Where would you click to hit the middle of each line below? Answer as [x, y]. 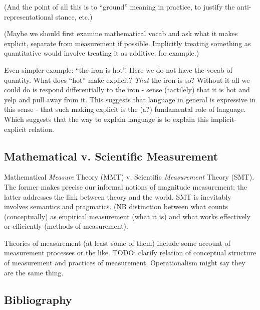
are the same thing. [34, 272]
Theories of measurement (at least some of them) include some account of [117, 243]
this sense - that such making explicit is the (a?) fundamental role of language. [125, 109]
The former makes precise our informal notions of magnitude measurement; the [126, 186]
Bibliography [38, 299]
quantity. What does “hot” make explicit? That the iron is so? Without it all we [127, 80]
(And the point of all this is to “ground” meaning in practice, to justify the [119, 7]
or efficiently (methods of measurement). [66, 226]
